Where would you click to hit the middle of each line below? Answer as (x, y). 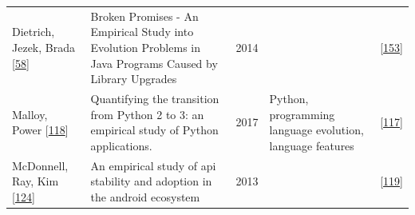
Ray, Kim (36, 181)
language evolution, (316, 130)
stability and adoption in (151, 181)
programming (302, 114)
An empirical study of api (153, 165)
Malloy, (30, 114)
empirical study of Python (154, 130)
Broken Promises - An (144, 16)
